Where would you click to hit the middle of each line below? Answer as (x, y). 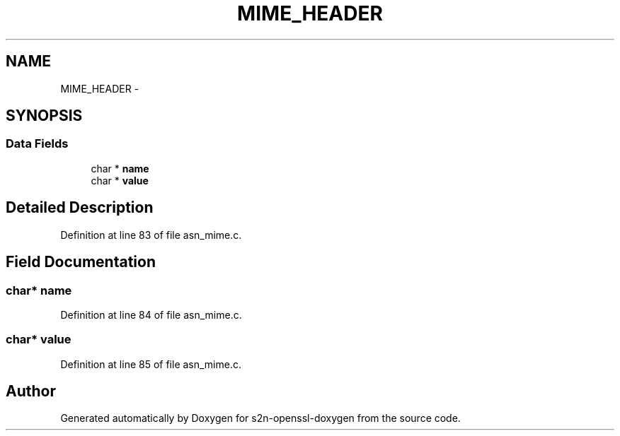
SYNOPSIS (44, 116)
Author (31, 391)
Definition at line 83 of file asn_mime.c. (151, 235)
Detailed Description (80, 208)
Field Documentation (81, 262)
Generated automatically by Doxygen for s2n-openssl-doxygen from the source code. (260, 418)
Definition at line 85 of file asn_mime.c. (151, 364)
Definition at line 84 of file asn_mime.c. (151, 314)
